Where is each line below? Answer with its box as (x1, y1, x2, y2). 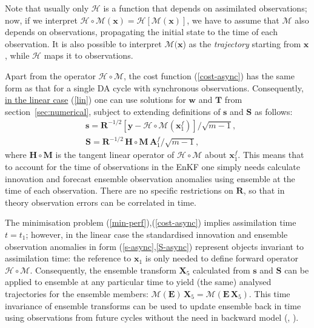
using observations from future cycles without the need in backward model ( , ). (5, 311, 299, 324)
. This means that (238, 148, 304, 161)
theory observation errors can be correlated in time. (5, 195, 196, 208)
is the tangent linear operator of (55, 148, 175, 161)
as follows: (254, 105, 293, 117)
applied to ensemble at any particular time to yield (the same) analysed (5, 275, 272, 288)
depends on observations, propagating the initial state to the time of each (5, 25, 278, 38)
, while (5, 49, 30, 62)
